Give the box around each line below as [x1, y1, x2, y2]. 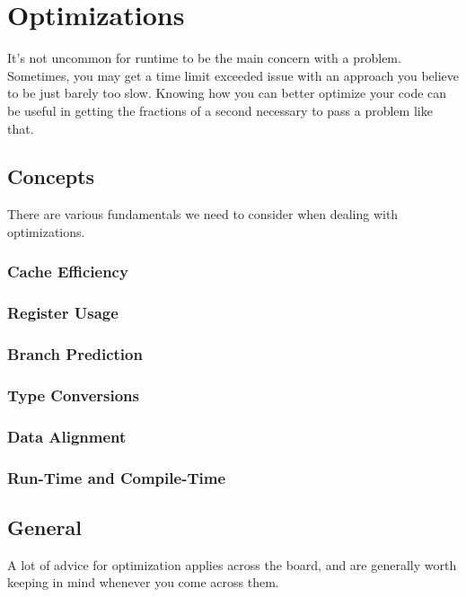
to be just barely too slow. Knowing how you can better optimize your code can [7, 83, 447, 102]
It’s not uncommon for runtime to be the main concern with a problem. [7, 48, 401, 67]
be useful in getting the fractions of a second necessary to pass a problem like [7, 101, 433, 119]
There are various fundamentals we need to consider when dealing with [7, 205, 399, 224]
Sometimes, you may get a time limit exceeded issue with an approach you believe [7, 66, 460, 84]
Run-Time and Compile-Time [7, 466, 226, 488]
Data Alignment [7, 425, 127, 447]
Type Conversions [7, 383, 140, 406]
